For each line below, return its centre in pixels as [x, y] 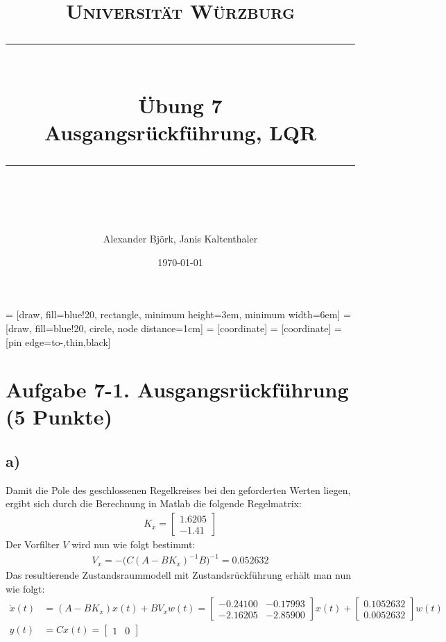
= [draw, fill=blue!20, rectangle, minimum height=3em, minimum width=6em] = [178, 314]
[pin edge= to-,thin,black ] [58, 341]
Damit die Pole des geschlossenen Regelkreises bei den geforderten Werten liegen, [178, 489]
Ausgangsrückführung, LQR [180, 132]
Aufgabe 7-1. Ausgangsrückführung [177, 389]
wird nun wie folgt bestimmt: [134, 544]
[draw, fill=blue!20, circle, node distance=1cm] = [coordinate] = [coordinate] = [174, 328]
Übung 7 [180, 105]
